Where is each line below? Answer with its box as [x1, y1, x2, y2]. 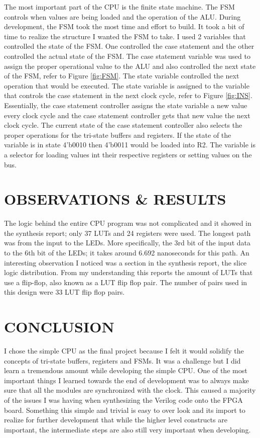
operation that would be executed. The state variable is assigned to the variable [4, 80, 249, 91]
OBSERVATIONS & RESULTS [4, 189, 226, 209]
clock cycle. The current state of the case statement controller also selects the [4, 120, 242, 130]
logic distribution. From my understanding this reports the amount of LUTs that [4, 267, 253, 278]
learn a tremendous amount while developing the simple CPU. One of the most [4, 365, 247, 376]
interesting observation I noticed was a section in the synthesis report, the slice [4, 257, 247, 268]
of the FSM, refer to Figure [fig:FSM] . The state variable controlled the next [4, 70, 239, 81]
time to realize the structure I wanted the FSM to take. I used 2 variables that [4, 31, 246, 41]
